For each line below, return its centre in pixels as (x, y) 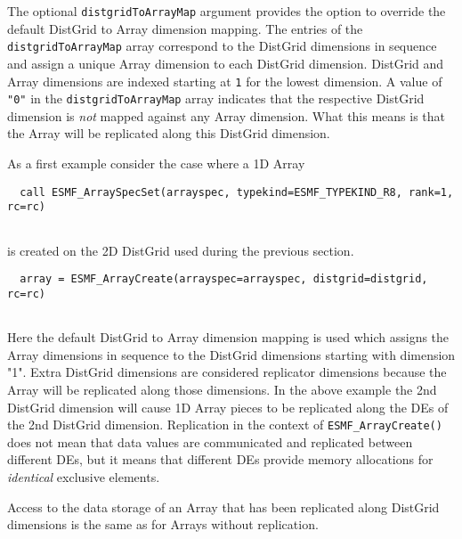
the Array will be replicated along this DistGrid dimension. (169, 133)
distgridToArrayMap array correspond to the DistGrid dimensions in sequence (222, 46)
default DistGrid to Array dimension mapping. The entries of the (185, 28)
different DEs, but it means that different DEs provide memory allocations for (220, 459)
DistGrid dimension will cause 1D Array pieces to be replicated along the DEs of (228, 407)
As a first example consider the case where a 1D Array (156, 163)
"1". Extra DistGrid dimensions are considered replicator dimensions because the (227, 372)
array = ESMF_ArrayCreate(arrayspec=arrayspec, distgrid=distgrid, (224, 279)
